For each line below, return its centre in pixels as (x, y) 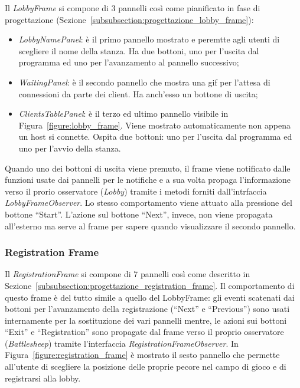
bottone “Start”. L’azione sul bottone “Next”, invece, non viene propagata (139, 214)
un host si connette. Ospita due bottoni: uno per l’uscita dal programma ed (155, 137)
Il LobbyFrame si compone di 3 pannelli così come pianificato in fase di (133, 8)
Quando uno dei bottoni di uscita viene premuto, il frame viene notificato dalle (148, 168)
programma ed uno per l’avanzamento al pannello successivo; (129, 62)
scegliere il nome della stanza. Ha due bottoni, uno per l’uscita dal (139, 50)
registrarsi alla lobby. (43, 378)
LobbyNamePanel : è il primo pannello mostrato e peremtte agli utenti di (149, 39)
